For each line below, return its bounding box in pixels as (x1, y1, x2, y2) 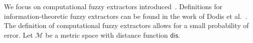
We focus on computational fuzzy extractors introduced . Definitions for (4, 1, 222, 11)
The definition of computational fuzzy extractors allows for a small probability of (4, 20, 249, 30)
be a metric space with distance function (45, 29, 168, 40)
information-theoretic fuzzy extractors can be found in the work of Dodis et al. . (4, 11, 248, 21)
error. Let (4, 29, 33, 40)
